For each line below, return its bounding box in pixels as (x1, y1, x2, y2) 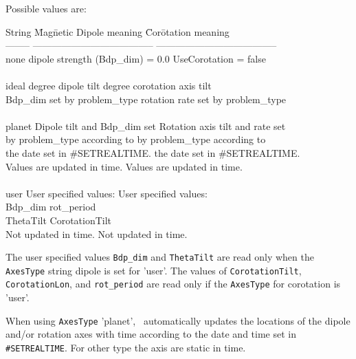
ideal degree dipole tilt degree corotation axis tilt (5, 78, 212, 92)
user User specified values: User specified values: (5, 186, 208, 200)
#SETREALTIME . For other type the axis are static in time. (5, 340, 246, 354)
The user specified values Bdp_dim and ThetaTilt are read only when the (5, 250, 314, 264)
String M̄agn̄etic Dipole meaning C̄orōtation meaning (5, 24, 230, 39)
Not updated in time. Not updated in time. (5, 226, 188, 241)
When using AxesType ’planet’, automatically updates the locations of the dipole (5, 313, 351, 327)
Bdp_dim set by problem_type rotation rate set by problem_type (5, 91, 287, 106)
